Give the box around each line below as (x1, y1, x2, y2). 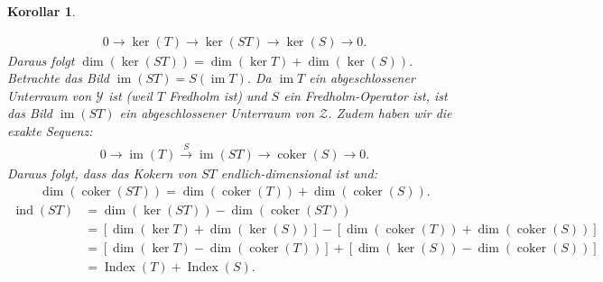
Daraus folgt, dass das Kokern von (7, 164, 197, 183)
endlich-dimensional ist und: (220, 164, 377, 183)
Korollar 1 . (7, 2, 76, 20)
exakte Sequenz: (7, 122, 93, 140)
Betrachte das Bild (7, 68, 109, 87)
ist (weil (107, 86, 153, 105)
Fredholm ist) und (169, 86, 267, 105)
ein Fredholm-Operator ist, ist (283, 86, 448, 105)
